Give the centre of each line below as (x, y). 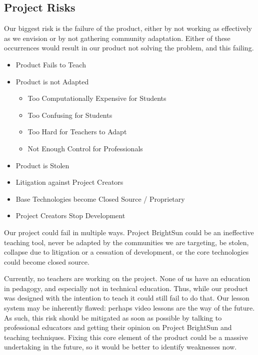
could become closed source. (47, 261)
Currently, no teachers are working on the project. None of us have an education (127, 278)
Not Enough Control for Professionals (85, 148)
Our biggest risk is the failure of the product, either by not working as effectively (128, 28)
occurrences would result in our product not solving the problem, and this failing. (129, 48)
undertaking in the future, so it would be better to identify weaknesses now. (120, 347)
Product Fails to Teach (51, 64)
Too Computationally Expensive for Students (97, 98)
